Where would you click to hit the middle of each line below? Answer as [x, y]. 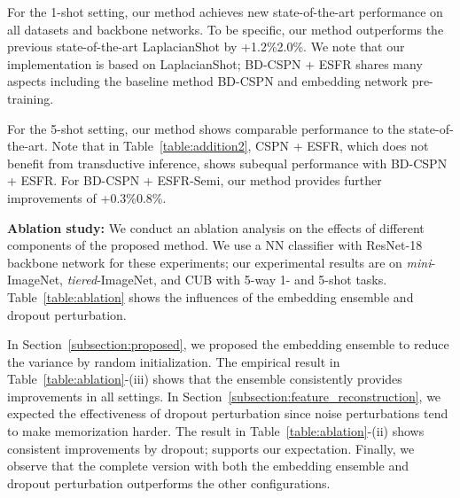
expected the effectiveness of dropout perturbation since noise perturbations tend [228, 413]
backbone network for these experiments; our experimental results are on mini [219, 262]
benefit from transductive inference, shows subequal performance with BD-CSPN [227, 163]
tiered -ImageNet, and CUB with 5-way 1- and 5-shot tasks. [227, 280]
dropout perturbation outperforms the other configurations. [169, 482]
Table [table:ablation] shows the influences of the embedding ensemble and [211, 296]
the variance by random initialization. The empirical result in [174, 361]
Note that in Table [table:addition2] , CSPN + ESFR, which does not [240, 146]
